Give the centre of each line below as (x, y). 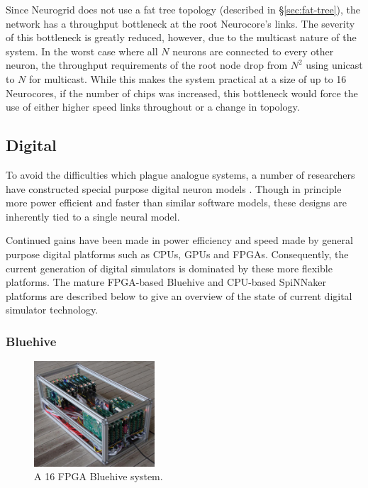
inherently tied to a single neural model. (93, 216)
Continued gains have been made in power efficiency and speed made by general (179, 240)
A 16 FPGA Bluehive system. (99, 476)
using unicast (334, 65)
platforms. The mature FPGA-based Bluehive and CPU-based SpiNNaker (166, 282)
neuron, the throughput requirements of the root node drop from (147, 65)
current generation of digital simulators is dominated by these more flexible (169, 268)
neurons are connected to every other (253, 51)
